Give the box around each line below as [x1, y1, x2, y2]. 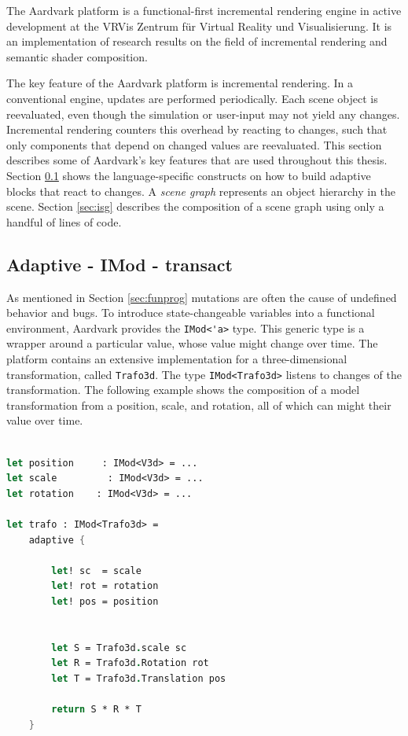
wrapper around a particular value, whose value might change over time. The [6, 335, 378, 351]
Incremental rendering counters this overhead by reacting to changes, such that [6, 121, 388, 138]
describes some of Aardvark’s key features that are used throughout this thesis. [6, 152, 388, 168]
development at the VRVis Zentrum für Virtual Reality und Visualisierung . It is [6, 17, 392, 34]
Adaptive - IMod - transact [6, 252, 233, 276]
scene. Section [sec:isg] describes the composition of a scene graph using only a [6, 198, 384, 215]
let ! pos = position [51, 595, 159, 607]
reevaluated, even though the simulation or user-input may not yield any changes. [6, 105, 400, 122]
